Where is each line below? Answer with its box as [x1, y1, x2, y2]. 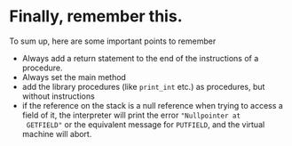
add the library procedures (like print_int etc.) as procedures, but [21, 81, 265, 92]
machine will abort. [21, 128, 92, 139]
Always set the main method [21, 71, 127, 82]
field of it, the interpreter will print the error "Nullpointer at [21, 109, 241, 120]
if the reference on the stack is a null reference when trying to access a [21, 100, 284, 110]
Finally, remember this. [9, 6, 183, 27]
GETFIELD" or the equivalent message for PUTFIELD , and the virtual [26, 118, 265, 130]
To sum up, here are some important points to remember [9, 36, 217, 46]
